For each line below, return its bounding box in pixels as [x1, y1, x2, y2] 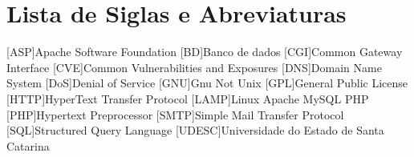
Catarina [6, 137, 50, 154]
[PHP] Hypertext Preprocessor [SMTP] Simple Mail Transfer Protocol [6, 106, 344, 123]
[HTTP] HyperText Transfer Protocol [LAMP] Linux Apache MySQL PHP [6, 90, 369, 107]
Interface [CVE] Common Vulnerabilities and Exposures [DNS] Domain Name [6, 58, 382, 75]
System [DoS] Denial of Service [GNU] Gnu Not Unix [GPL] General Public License [6, 74, 408, 91]
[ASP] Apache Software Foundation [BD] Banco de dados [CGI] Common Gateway [6, 43, 403, 60]
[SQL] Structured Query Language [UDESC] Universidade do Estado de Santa [6, 122, 384, 139]
